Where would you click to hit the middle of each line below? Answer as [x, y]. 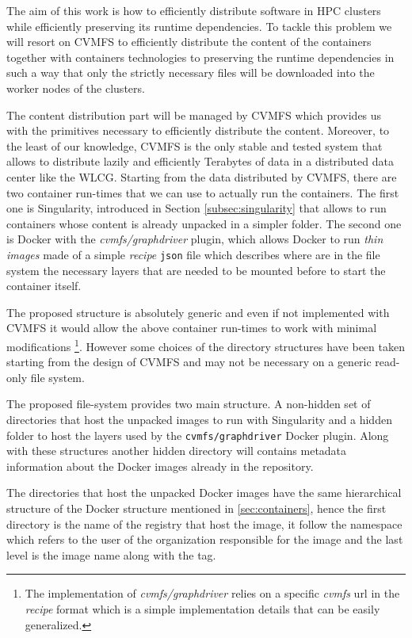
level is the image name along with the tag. [111, 554]
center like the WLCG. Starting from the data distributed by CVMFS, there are [202, 176]
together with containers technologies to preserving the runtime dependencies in [200, 57]
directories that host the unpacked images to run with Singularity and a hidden [199, 419]
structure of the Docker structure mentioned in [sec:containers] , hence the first [196, 508]
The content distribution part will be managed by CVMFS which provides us [194, 115]
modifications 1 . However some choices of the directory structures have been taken [206, 345]
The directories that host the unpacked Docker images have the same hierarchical [204, 493]
